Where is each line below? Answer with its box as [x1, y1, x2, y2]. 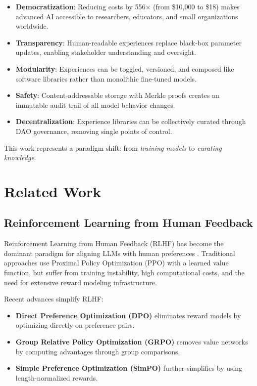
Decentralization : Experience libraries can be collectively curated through [15, 116, 246, 127]
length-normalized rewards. [15, 372, 98, 383]
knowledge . [4, 152, 36, 163]
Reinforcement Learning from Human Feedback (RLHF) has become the [4, 238, 224, 249]
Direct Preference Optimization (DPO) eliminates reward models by [15, 310, 241, 320]
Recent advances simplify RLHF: [4, 294, 103, 304]
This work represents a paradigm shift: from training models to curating [4, 142, 222, 153]
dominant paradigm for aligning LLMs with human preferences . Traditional [4, 248, 235, 258]
